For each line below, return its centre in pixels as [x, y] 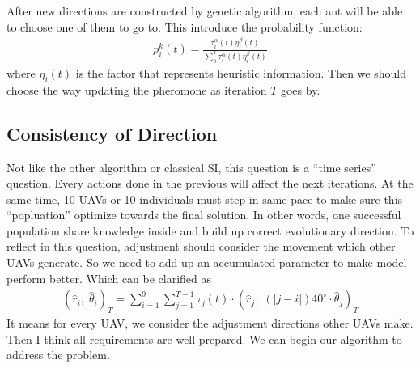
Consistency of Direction [112, 133]
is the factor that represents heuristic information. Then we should [241, 72]
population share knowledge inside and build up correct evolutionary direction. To [210, 230]
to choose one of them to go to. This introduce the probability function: [185, 26]
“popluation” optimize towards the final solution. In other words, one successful [204, 215]
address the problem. [58, 355]
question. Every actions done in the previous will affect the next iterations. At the [210, 183]
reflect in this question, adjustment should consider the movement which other [201, 246]
